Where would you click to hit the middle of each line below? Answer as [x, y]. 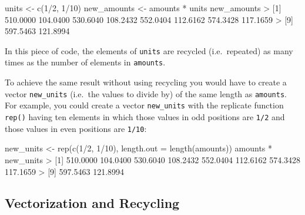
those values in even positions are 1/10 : [76, 128]
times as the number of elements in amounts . [85, 62]
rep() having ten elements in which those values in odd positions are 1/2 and [145, 117]
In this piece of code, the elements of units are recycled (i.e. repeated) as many [149, 50]
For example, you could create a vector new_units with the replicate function [144, 105]
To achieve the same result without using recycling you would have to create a [146, 82]
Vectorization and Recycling [92, 203]
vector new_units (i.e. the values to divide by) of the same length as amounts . [146, 93]
